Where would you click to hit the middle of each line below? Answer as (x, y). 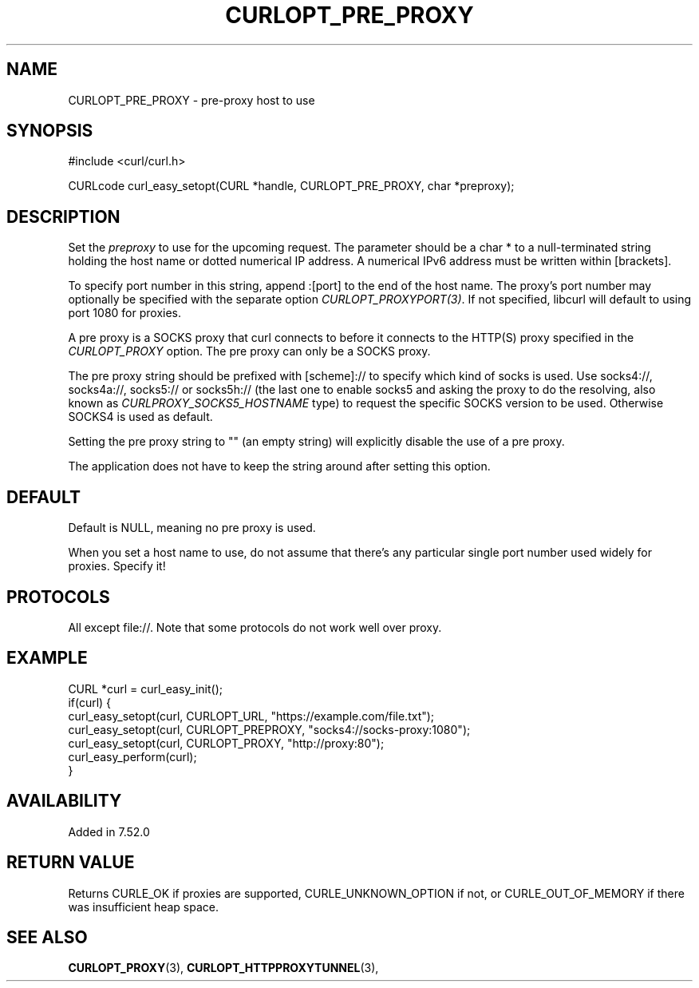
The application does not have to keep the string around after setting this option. (279, 466)
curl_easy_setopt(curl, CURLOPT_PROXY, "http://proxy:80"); (226, 743)
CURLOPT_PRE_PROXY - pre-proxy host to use (192, 100)
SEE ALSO (47, 937)
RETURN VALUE (71, 863)
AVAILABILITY (64, 801)
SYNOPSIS (50, 131)
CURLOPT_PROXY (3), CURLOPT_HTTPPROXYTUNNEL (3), (223, 968)
